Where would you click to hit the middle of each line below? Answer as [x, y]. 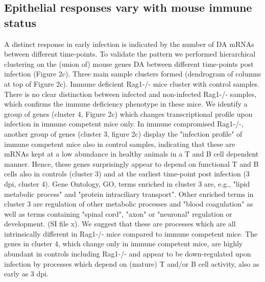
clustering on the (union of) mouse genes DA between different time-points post [129, 63]
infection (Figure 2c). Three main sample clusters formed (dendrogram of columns [133, 74]
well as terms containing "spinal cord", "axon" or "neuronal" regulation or [118, 213]
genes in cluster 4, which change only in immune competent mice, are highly [124, 243]
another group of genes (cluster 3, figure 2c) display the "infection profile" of [123, 133]
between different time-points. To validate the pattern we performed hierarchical [130, 54]
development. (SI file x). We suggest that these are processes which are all [120, 224]
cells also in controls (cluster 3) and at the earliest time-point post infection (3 [127, 174]
